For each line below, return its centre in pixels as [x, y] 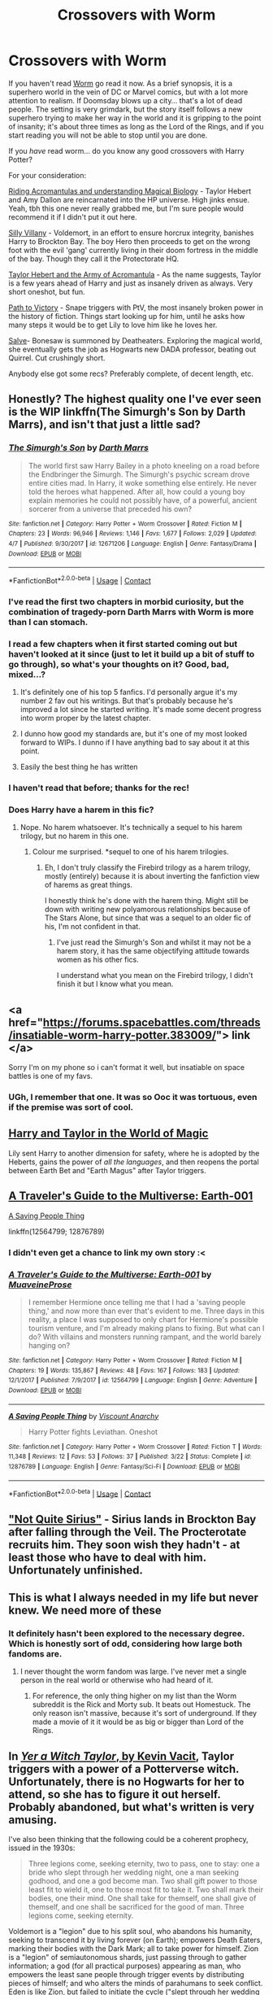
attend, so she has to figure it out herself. [115, 1794]
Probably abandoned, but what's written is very [131, 1807]
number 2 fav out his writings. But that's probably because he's [126, 701]
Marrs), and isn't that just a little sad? [105, 425]
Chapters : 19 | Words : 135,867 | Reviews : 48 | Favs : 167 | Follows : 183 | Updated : [124, 1370]
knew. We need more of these [85, 1610]
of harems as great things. [88, 885]
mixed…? [27, 674]
